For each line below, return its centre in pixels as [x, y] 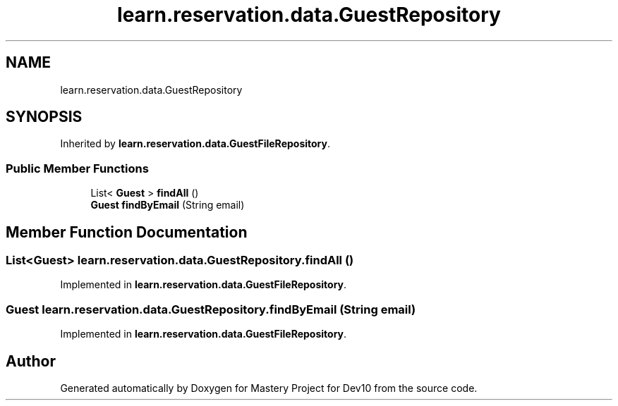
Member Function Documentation [127, 232]
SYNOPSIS [44, 117]
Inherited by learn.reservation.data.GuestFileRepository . [195, 144]
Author [31, 361]
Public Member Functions [77, 168]
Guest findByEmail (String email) [168, 205]
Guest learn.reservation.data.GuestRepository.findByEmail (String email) [211, 309]
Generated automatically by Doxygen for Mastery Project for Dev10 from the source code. [269, 388]
